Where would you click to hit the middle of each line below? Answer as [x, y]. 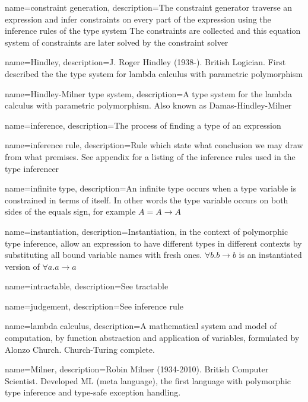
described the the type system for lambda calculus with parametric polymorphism [154, 73]
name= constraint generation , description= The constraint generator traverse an [149, 7]
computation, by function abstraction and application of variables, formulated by [152, 338]
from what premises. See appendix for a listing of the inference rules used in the [150, 156]
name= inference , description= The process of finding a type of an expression [143, 125]
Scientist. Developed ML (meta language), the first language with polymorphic [148, 380]
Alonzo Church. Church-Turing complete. [80, 349]
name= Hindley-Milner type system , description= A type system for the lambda [148, 93]
